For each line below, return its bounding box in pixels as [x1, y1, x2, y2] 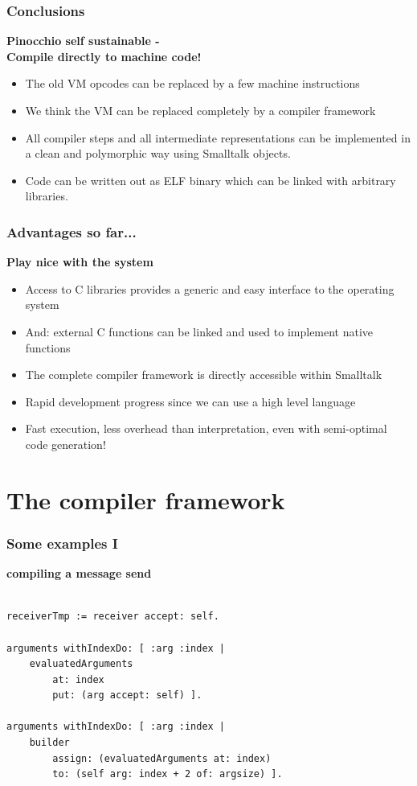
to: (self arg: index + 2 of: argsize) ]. [52, 768, 283, 780]
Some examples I [6, 533, 118, 553]
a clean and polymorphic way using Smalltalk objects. [25, 145, 291, 162]
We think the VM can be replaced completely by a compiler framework [25, 102, 376, 118]
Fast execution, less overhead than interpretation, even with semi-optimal [25, 420, 387, 437]
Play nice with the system [6, 253, 153, 270]
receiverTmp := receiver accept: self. [6, 611, 219, 623]
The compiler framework [6, 483, 285, 516]
